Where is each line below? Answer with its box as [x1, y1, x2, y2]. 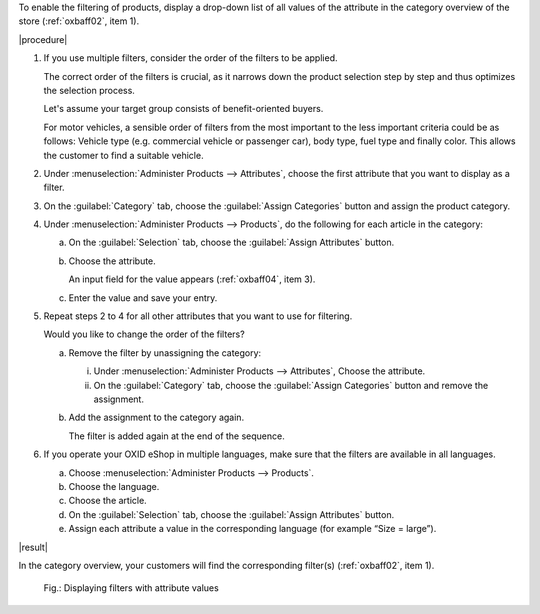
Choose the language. [68, 480, 160, 492]
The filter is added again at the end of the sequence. [68, 430, 285, 442]
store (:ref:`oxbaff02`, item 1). [18, 15, 140, 27]
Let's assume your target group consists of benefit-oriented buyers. [43, 103, 324, 115]
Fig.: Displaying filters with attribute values [43, 582, 219, 594]
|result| [18, 541, 49, 553]
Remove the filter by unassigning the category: [68, 346, 262, 359]
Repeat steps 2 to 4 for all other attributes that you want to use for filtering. [43, 310, 353, 322]
